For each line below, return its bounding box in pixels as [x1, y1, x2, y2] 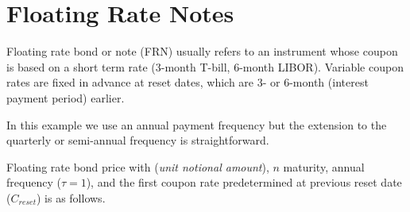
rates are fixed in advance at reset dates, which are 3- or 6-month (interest [6, 74, 369, 91]
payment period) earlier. [6, 89, 125, 106]
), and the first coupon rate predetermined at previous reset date [86, 174, 402, 191]
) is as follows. [36, 189, 106, 206]
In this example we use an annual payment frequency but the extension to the [6, 116, 387, 133]
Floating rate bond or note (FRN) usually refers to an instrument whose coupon [6, 43, 398, 60]
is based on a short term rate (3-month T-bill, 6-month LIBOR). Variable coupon [6, 58, 404, 75]
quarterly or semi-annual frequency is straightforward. [6, 132, 269, 148]
